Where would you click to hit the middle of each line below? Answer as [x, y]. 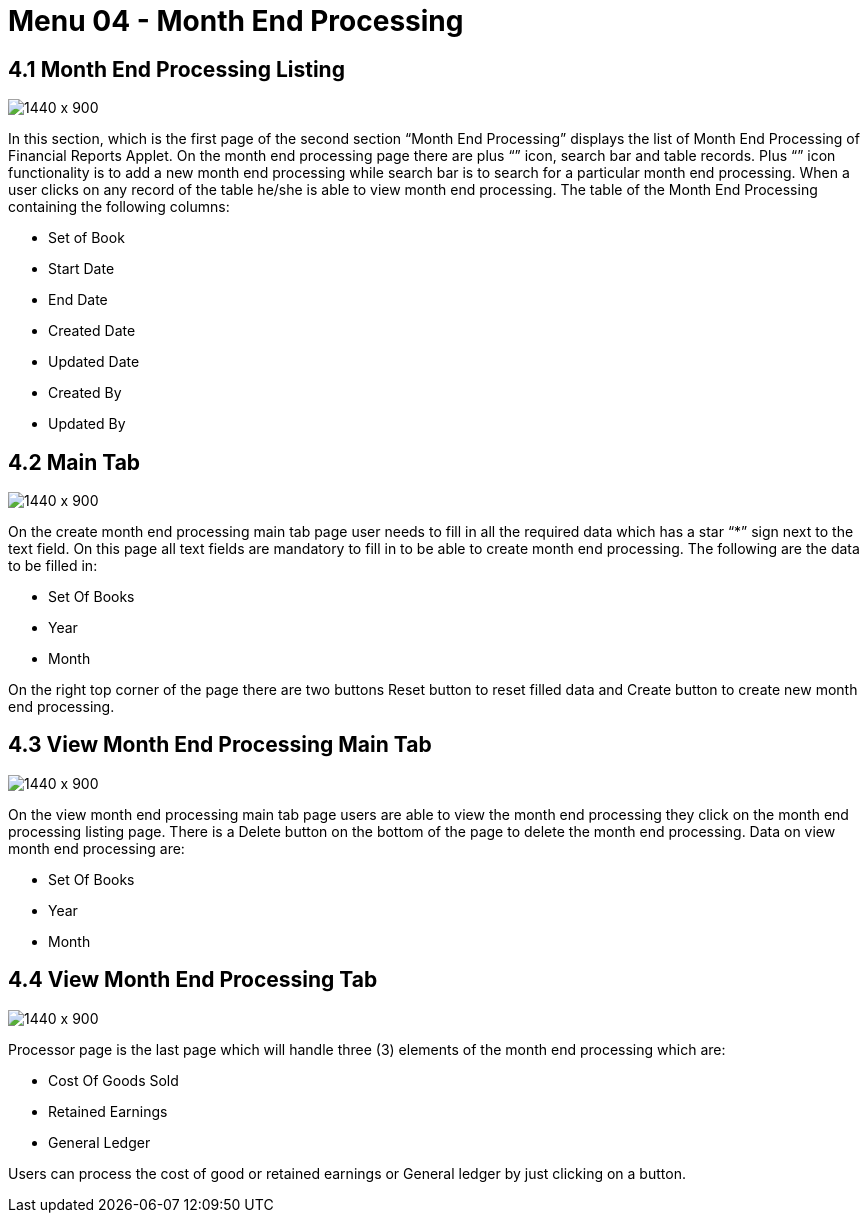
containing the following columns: [119, 207]
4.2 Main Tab [74, 462]
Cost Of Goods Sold [113, 1080]
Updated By [87, 424]
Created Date [92, 331]
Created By [85, 393]
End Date [78, 300]
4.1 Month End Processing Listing [176, 69]
